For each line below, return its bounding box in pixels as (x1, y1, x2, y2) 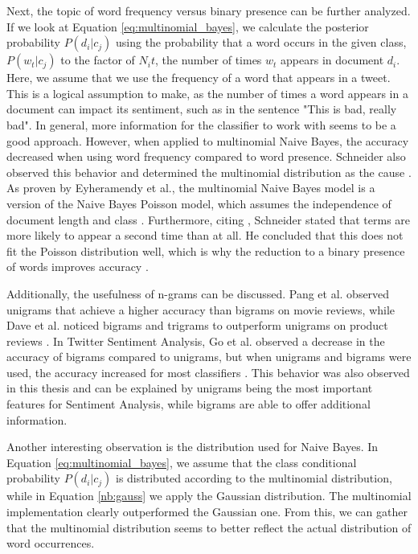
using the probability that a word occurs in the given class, (116, 34, 407, 51)
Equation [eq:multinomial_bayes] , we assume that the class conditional (6, 453, 357, 470)
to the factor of (60, 51, 135, 68)
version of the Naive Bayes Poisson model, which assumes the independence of (6, 195, 391, 211)
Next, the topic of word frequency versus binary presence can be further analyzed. (6, 2, 411, 18)
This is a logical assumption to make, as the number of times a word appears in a (6, 84, 408, 101)
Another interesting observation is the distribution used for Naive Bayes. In (6, 438, 379, 455)
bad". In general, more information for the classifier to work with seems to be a (6, 116, 396, 133)
